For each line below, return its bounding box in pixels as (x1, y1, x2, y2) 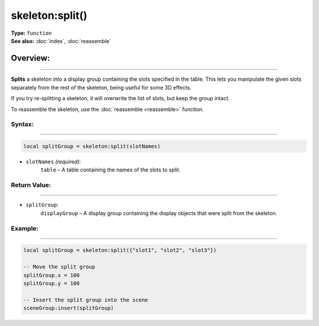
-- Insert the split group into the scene (23, 297, 148, 303)
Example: (11, 224, 38, 232)
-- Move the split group (23, 264, 96, 271)
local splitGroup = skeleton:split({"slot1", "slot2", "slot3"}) (23, 247, 217, 253)
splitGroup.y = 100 (23, 280, 80, 287)
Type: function (11, 29, 53, 37)
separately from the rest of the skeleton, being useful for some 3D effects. (11, 84, 192, 91)
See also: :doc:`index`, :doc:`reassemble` (11, 37, 112, 44)
